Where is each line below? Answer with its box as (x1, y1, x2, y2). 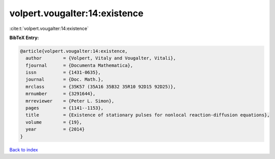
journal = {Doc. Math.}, (25, 77, 104, 82)
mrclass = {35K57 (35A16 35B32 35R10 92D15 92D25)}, (25, 84, 176, 89)
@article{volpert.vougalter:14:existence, (20, 48, 128, 54)
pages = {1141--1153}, (25, 105, 104, 111)
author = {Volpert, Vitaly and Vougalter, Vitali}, (25, 55, 176, 61)
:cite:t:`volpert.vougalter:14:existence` (9, 25, 89, 31)
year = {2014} (25, 126, 85, 132)
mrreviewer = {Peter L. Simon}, (25, 98, 115, 104)
